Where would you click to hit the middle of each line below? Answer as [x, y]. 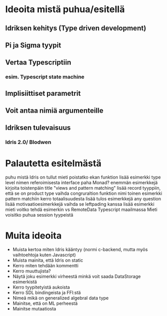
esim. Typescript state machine [45, 77]
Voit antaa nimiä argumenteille [54, 111]
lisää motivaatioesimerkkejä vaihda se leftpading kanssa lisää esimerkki [80, 204]
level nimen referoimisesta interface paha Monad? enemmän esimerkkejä [81, 183]
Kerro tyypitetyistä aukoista [41, 287]
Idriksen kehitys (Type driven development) [76, 28]
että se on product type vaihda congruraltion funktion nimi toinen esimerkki [84, 193]
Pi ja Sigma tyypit [33, 45]
